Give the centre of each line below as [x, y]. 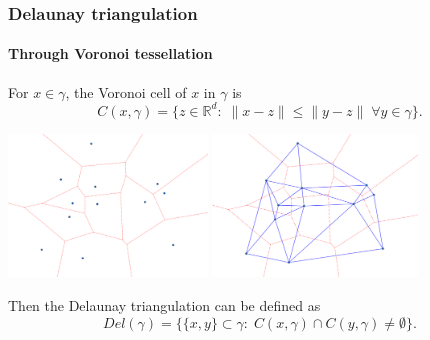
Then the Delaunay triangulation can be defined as [164, 304]
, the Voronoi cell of [126, 91]
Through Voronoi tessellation [110, 53]
